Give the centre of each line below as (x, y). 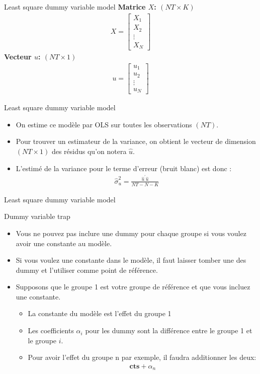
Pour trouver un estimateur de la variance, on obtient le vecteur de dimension (136, 141)
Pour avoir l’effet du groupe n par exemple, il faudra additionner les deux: (142, 357)
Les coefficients (51, 330)
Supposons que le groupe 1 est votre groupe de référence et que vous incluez (133, 287)
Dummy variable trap (37, 216)
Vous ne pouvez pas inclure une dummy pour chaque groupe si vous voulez (131, 233)
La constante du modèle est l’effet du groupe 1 (100, 313)
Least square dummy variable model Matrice (75, 7)
